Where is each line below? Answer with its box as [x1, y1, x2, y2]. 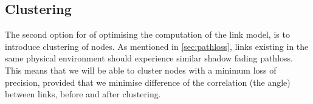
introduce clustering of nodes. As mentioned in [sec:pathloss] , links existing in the [5, 40, 309, 52]
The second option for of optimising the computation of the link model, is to [5, 28, 290, 41]
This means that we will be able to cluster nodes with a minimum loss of [5, 63, 277, 76]
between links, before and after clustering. [5, 88, 161, 100]
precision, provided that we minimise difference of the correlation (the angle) [5, 75, 291, 88]
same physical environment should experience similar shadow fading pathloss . [5, 52, 293, 64]
